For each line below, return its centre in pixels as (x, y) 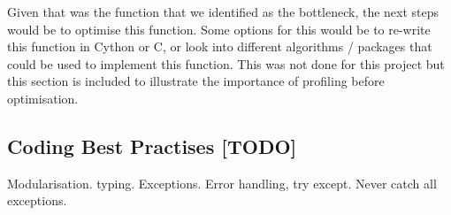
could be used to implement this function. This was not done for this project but (226, 63)
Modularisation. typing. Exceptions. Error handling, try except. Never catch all (222, 183)
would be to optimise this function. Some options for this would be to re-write (219, 29)
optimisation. (43, 98)
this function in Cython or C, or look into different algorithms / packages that (220, 46)
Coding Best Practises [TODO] (152, 146)
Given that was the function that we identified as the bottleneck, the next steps (223, 12)
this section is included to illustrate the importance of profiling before (196, 81)
